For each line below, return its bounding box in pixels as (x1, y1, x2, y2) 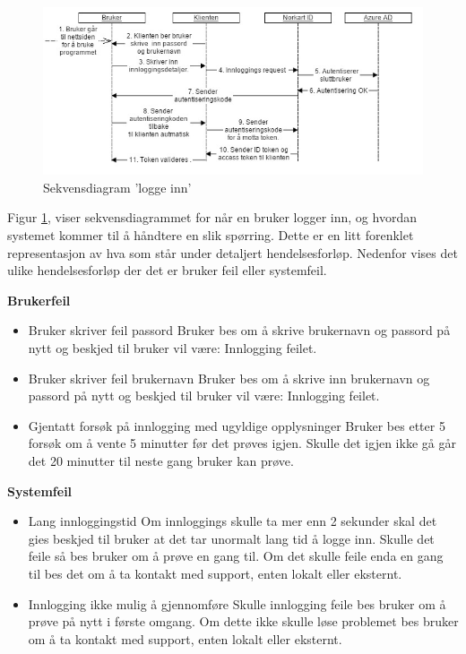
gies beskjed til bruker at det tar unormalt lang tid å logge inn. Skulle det (28, 529, 435, 547)
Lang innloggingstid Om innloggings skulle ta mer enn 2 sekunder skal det (28, 512, 437, 530)
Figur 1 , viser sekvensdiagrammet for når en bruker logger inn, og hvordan (7, 208, 417, 227)
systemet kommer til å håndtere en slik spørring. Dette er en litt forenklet (7, 226, 414, 245)
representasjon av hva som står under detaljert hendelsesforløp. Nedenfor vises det (7, 243, 458, 262)
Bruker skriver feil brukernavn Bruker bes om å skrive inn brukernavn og (28, 368, 430, 387)
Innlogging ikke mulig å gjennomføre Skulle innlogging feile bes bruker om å (28, 594, 446, 613)
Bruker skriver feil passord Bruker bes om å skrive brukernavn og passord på (28, 321, 451, 340)
